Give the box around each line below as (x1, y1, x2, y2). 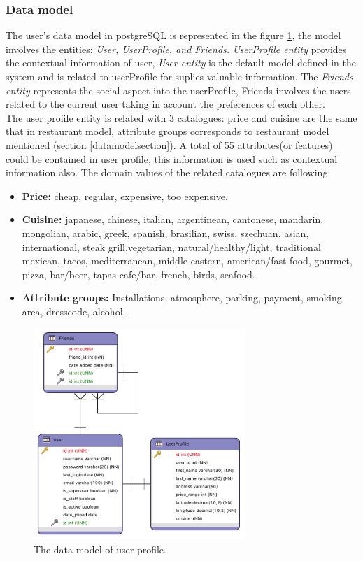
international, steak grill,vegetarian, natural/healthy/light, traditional (22, 239, 321, 254)
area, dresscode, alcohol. (22, 304, 126, 318)
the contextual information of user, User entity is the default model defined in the (6, 55, 356, 70)
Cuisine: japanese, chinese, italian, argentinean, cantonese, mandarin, (22, 212, 324, 227)
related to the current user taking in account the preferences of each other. (6, 97, 325, 111)
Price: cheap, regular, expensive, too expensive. (22, 188, 228, 203)
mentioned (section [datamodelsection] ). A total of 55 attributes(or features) (6, 137, 333, 152)
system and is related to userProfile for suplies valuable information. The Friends (6, 69, 353, 83)
